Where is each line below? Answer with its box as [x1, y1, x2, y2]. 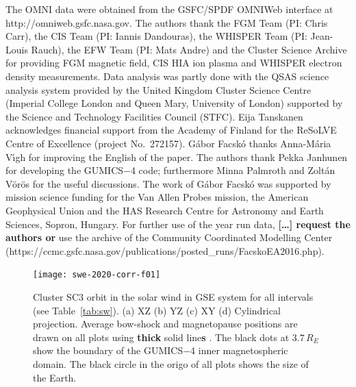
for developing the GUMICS [5, 163, 124, 177]
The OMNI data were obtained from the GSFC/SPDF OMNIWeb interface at [5, 2, 333, 16]
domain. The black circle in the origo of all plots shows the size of [33, 356, 309, 371]
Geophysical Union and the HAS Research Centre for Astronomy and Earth [5, 203, 324, 217]
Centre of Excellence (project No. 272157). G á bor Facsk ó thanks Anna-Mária [5, 136, 331, 150]
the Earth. [33, 370, 77, 384]
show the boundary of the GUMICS [33, 343, 183, 358]
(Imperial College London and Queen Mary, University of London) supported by [5, 96, 343, 110]
